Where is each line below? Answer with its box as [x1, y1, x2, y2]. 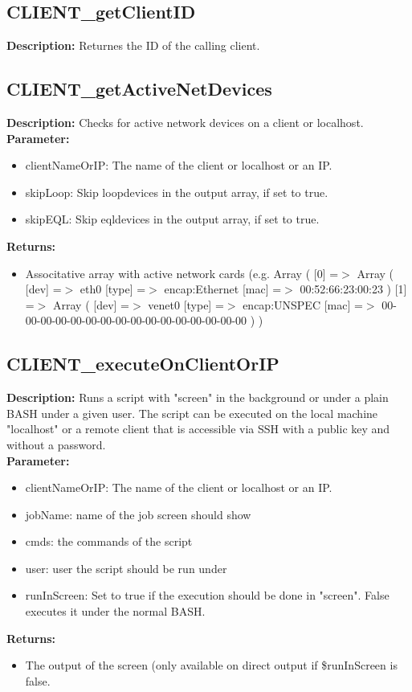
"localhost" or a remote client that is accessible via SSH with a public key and [6, 420, 390, 437]
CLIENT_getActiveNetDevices [6, 76, 272, 101]
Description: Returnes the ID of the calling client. [6, 37, 260, 54]
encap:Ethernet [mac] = [164, 280, 282, 297]
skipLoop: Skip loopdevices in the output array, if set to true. [25, 183, 328, 200]
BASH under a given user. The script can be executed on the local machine [6, 404, 378, 421]
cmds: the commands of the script [25, 533, 193, 550]
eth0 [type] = [80, 280, 146, 297]
